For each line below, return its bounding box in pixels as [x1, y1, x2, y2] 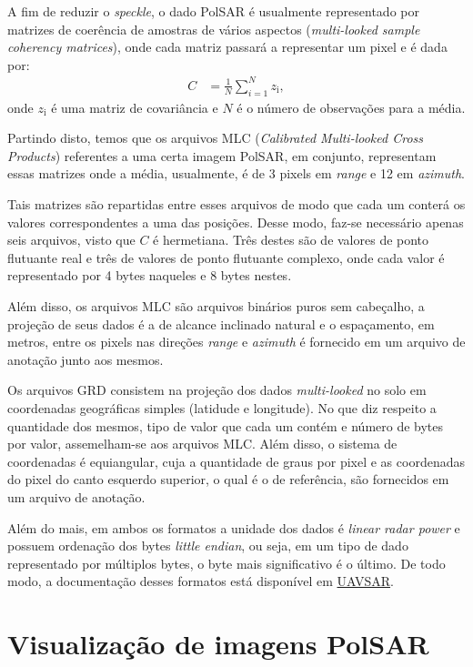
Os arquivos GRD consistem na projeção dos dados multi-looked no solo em [7, 380, 427, 399]
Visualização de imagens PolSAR [7, 625, 429, 662]
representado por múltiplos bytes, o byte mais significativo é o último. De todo [7, 553, 446, 572]
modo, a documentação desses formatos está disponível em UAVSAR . [7, 571, 394, 591]
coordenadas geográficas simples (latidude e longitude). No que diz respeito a [7, 399, 437, 418]
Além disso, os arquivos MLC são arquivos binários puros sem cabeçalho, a [7, 297, 425, 316]
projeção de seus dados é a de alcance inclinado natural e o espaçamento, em [7, 314, 435, 333]
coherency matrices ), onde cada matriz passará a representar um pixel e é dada [7, 37, 448, 56]
